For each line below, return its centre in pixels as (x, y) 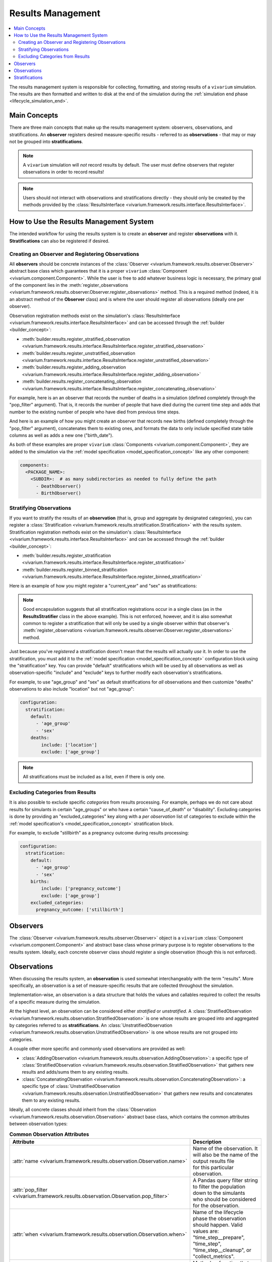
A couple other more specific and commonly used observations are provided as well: (97, 1049)
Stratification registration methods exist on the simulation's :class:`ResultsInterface (95, 532)
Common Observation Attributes (49, 1134)
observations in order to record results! (63, 172)
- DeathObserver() (59, 486)
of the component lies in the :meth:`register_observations (69, 285)
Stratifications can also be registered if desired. (59, 241)
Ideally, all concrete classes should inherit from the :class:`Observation (83, 1110)
